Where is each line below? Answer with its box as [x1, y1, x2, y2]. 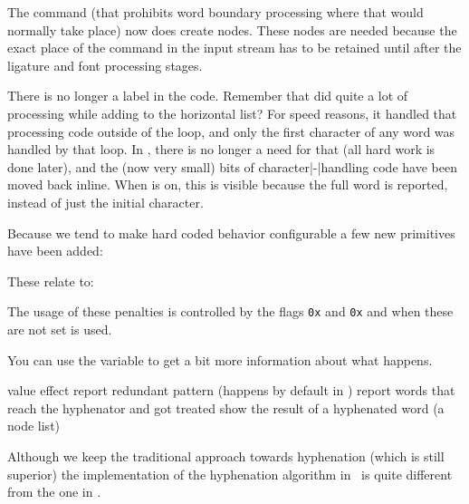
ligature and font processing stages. [7, 55, 203, 74]
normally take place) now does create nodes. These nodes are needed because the [7, 20, 457, 39]
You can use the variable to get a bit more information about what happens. [7, 350, 433, 369]
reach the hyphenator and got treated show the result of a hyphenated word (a [7, 398, 445, 417]
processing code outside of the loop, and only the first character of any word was [7, 121, 455, 141]
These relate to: [7, 271, 94, 290]
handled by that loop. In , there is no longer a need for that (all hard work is [7, 140, 435, 159]
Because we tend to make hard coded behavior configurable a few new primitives [7, 223, 455, 242]
